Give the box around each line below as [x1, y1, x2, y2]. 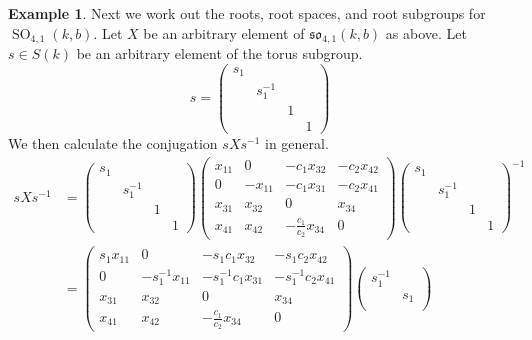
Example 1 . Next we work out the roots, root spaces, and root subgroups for [8, 3, 486, 23]
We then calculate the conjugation [8, 132, 218, 153]
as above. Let [385, 22, 467, 43]
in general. [265, 132, 329, 153]
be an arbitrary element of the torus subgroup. [76, 43, 363, 64]
